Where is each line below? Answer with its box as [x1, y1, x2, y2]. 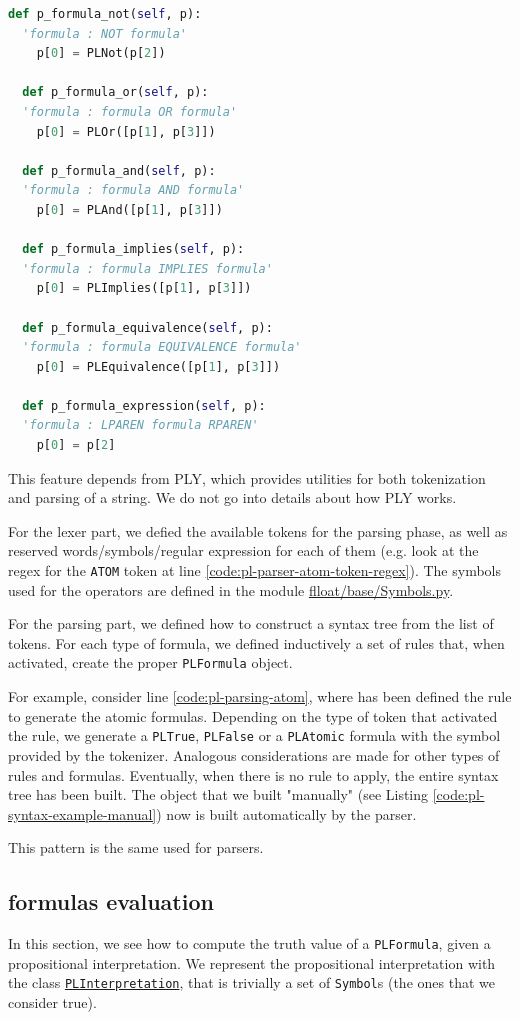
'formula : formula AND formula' [22, 183, 245, 198]
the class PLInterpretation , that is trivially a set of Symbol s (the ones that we [8, 972, 495, 993]
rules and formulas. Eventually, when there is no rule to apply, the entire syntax [8, 764, 499, 785]
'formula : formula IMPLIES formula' [22, 261, 273, 276]
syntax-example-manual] [8, 803, 157, 824]
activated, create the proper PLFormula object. [8, 652, 293, 673]
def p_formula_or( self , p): [22, 85, 209, 100]
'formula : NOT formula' [22, 26, 187, 41]
